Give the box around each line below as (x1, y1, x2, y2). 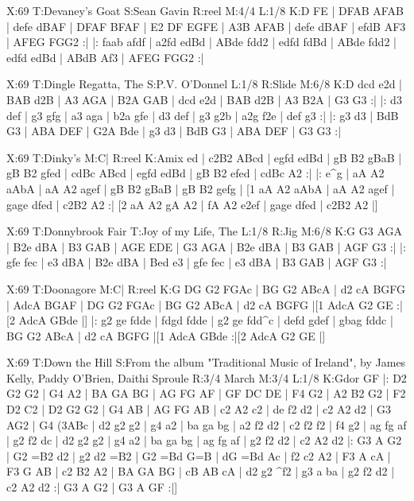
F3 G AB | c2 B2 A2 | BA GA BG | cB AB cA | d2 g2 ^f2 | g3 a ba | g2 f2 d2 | (6, 463, 395, 480)
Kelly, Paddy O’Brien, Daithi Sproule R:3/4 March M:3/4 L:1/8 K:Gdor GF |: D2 (6, 369, 407, 386)
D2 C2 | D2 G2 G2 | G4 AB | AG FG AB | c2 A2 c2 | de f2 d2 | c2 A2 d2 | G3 (6, 401, 392, 417)
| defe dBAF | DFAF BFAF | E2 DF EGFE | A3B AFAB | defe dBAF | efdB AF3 (6, 17, 406, 34)
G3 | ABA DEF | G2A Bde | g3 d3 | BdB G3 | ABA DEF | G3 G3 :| (6, 122, 342, 139)
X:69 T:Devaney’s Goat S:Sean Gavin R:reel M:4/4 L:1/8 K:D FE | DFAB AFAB (6, 2, 404, 18)
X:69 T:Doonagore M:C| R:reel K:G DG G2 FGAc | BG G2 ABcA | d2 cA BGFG (6, 280, 406, 297)
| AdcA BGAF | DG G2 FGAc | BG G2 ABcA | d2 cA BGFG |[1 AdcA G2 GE (6, 296, 393, 313)
